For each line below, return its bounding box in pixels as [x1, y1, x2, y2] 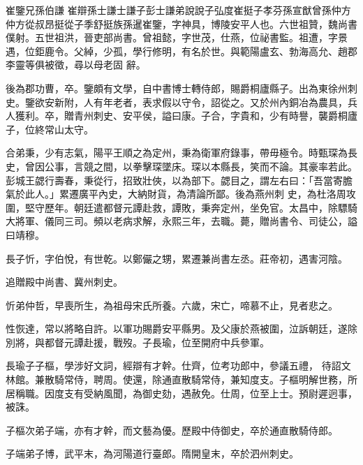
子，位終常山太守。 [6, 121, 94, 136]
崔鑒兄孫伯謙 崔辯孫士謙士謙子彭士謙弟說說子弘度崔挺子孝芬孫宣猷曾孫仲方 [6, 3, 351, 17]
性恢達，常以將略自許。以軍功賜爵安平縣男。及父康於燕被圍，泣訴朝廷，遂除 [6, 321, 357, 336]
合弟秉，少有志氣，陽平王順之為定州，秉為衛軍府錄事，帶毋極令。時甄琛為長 [6, 145, 357, 160]
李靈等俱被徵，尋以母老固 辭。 [6, 57, 146, 72]
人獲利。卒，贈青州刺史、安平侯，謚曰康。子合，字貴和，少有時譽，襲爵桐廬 [6, 108, 357, 123]
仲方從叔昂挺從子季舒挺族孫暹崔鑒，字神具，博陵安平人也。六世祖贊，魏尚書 [6, 16, 357, 31]
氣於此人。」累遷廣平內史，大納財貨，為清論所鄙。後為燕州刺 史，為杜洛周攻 [6, 186, 356, 201]
